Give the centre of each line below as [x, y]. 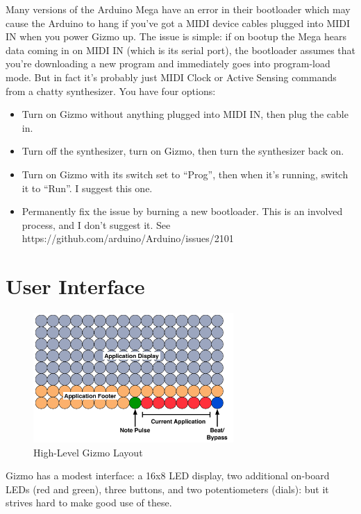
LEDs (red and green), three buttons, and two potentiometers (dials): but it [167, 489]
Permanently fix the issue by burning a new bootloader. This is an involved [182, 211]
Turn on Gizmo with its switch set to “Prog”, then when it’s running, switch [185, 174]
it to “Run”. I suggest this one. [87, 188]
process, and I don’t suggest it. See [96, 224]
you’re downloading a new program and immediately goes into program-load [168, 63]
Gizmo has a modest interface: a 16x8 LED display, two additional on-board [168, 476]
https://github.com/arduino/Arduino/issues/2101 [128, 238]
